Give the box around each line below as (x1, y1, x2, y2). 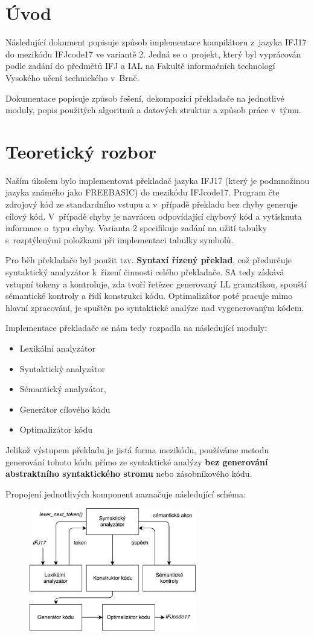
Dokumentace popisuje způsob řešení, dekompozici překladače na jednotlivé (5, 91, 284, 104)
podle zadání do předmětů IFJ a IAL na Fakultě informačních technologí (5, 59, 275, 72)
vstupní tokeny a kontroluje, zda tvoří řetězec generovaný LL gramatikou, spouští (5, 277, 307, 290)
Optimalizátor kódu (19, 423, 93, 436)
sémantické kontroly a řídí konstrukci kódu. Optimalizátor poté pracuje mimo (5, 289, 293, 302)
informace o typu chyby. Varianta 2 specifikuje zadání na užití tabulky (5, 221, 268, 234)
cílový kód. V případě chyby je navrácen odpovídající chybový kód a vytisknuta (5, 209, 302, 222)
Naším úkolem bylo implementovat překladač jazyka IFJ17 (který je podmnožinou (5, 174, 310, 186)
